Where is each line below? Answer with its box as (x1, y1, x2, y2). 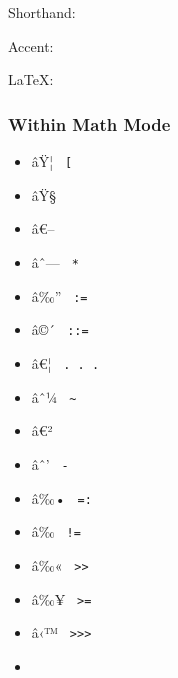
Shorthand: (8, 2, 76, 22)
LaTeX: (8, 69, 54, 90)
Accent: (8, 35, 54, 56)
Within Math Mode (8, 111, 171, 136)
